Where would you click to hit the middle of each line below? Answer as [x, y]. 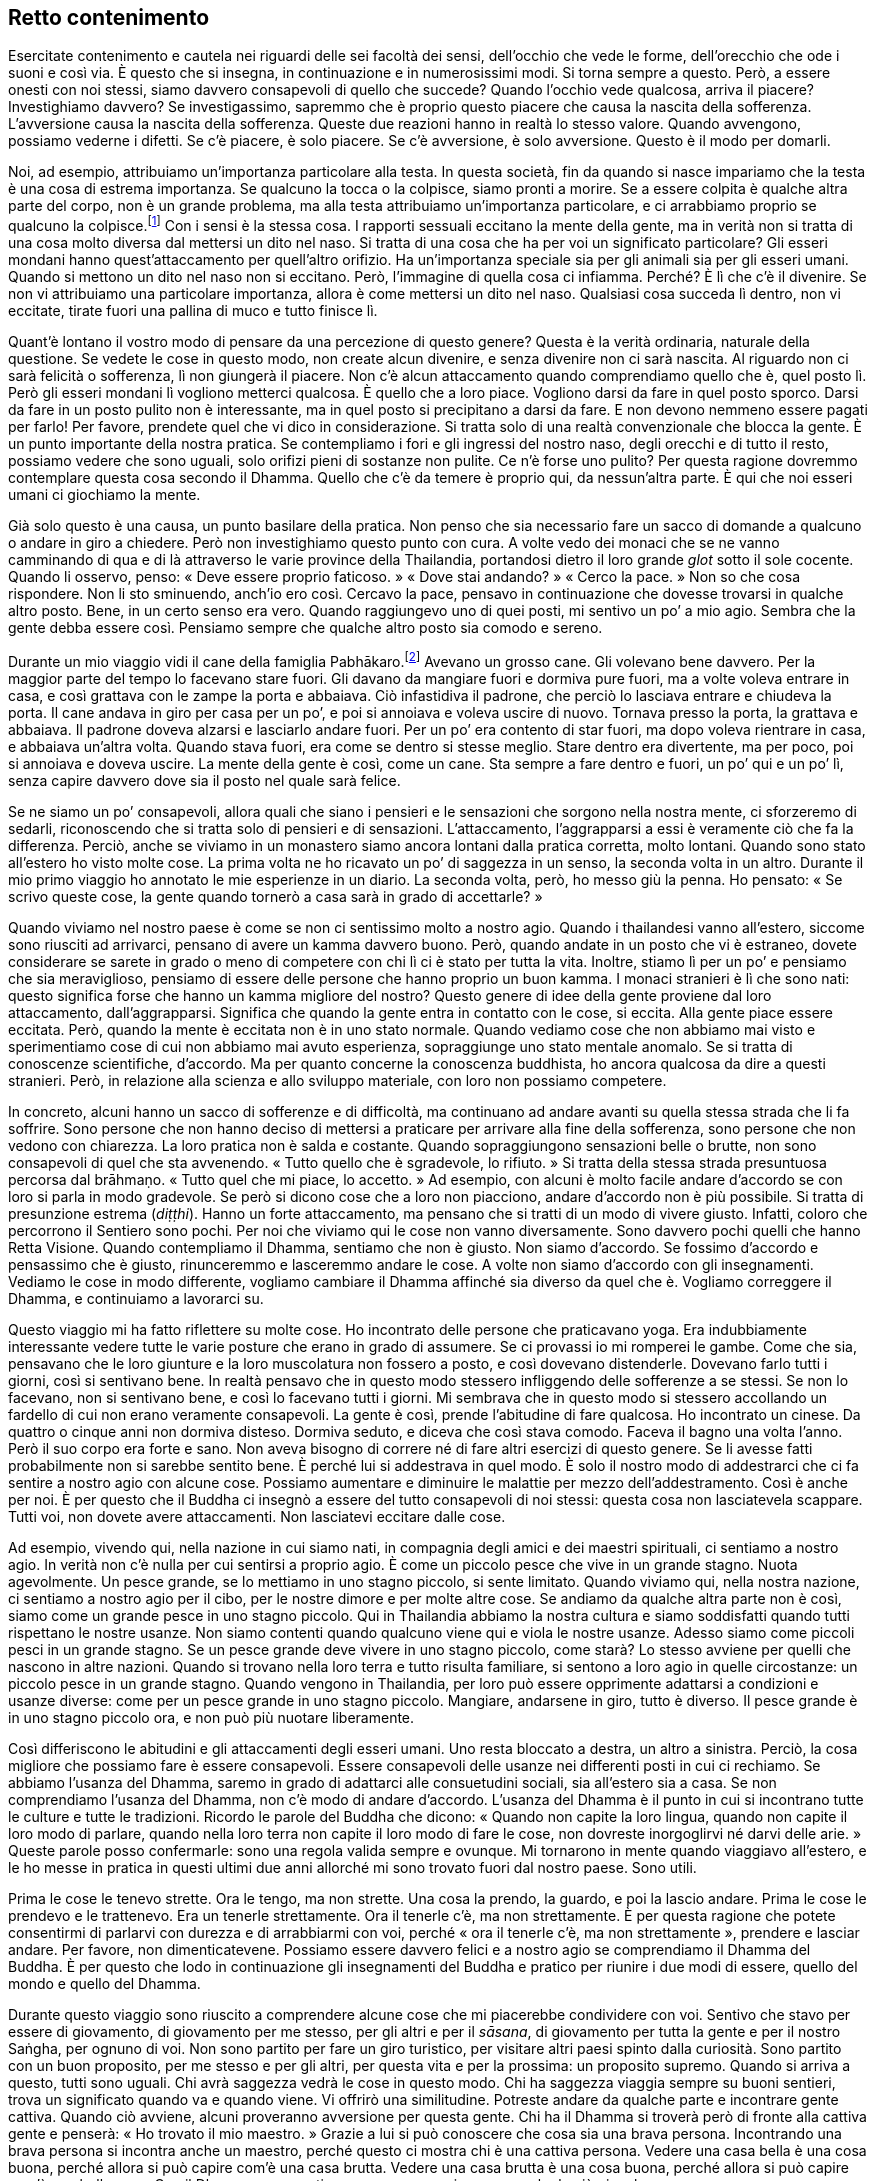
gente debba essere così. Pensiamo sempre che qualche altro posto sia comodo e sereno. [305, 628]
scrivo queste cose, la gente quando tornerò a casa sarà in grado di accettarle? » [275, 896]
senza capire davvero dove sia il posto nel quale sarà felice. [204, 780]
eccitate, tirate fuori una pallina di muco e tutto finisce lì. [193, 311]
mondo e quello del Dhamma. [104, 1983]
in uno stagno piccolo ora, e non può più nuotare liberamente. [211, 1717]
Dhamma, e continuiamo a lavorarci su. [136, 1298]
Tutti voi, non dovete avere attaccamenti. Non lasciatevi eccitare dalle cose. [257, 1516]
